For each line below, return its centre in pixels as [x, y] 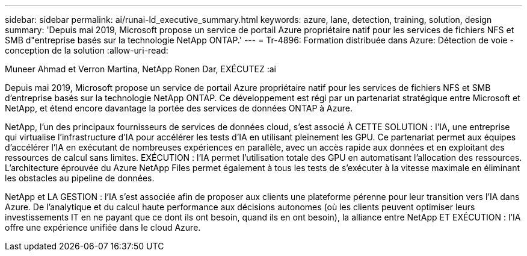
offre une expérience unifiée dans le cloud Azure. [103, 227]
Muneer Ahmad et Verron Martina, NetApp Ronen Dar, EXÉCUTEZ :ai [141, 69]
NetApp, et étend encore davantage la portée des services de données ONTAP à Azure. [179, 108]
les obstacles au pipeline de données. [80, 178]
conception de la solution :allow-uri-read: [87, 50]
